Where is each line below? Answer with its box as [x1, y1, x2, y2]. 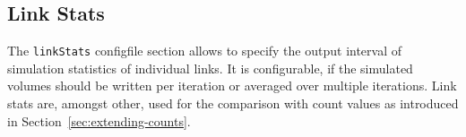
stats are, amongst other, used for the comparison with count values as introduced [7, 94, 459, 113]
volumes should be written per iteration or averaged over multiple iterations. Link [7, 76, 457, 95]
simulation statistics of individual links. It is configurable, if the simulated [7, 58, 413, 77]
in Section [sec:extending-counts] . [7, 111, 191, 130]
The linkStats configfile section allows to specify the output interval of [7, 41, 402, 60]
